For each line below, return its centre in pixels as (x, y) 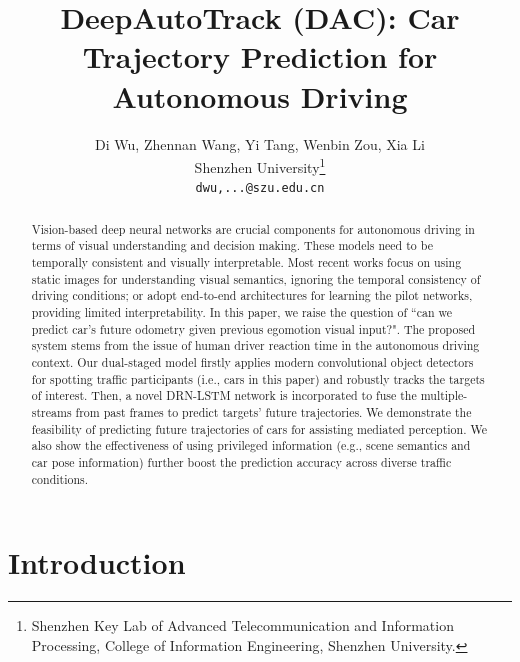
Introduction (97, 562)
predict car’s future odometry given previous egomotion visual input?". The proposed (253, 328)
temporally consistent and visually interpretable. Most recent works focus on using (246, 262)
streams (51, 412)
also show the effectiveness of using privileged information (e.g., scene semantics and (251, 445)
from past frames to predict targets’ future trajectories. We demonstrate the (273, 412)
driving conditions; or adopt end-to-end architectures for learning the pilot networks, (252, 295)
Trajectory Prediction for (260, 56)
